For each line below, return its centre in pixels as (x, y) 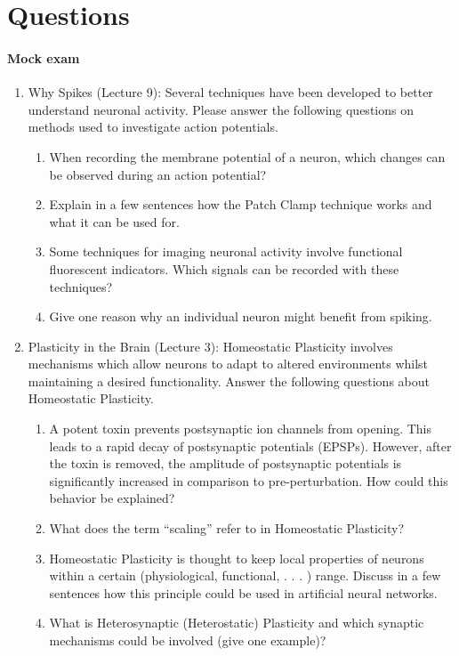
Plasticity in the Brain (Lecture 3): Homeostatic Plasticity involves (210, 346)
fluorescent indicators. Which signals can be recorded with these (224, 268)
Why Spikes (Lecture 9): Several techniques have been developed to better (230, 92)
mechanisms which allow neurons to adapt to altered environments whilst (228, 364)
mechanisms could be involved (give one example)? (188, 640)
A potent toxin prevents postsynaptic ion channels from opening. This (241, 429)
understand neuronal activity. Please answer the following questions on (221, 109)
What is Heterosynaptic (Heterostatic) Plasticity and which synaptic (237, 623)
